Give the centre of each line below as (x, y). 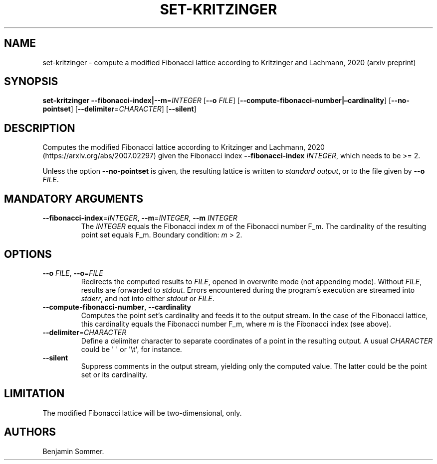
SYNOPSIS (31, 82)
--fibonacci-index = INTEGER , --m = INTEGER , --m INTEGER (140, 218)
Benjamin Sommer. (73, 451)
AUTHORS (30, 432)
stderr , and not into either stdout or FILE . (148, 298)
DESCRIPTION (40, 128)
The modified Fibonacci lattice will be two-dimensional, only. (142, 413)
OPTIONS (28, 254)
